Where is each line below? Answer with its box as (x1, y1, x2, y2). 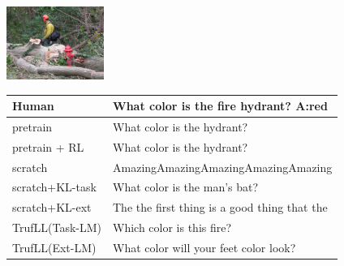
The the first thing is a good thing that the (113, 199, 328, 216)
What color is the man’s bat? (113, 178, 259, 195)
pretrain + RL (12, 138, 84, 155)
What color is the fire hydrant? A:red (113, 97, 328, 114)
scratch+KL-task (12, 178, 97, 195)
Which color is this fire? (113, 219, 232, 236)
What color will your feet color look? (113, 239, 296, 255)
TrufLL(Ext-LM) (12, 239, 97, 255)
